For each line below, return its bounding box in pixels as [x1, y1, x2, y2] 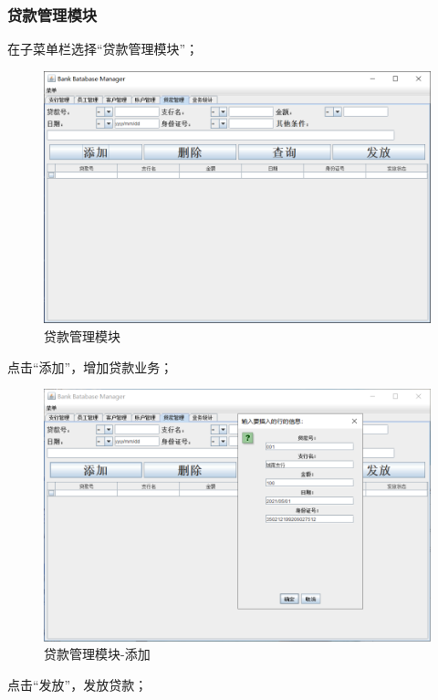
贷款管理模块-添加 [44, 644, 151, 663]
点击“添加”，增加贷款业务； [7, 357, 173, 376]
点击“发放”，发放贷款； [7, 675, 148, 695]
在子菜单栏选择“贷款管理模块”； [7, 39, 199, 58]
